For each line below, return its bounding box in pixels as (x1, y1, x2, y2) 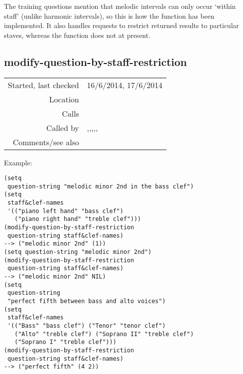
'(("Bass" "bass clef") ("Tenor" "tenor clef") (7, 322, 166, 329)
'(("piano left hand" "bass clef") (7, 207, 124, 215)
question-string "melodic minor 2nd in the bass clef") (7, 183, 194, 190)
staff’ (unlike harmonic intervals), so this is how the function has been (4, 10, 215, 21)
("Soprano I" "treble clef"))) (14, 339, 117, 346)
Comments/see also (13, 136, 80, 148)
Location (49, 93, 80, 105)
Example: (4, 157, 32, 167)
